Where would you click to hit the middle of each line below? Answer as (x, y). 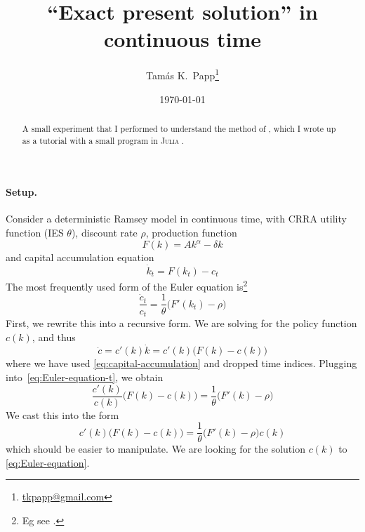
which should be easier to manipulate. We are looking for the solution (155, 449)
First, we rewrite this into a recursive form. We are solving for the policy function (181, 322)
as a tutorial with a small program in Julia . (103, 140)
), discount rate (104, 233)
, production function (191, 233)
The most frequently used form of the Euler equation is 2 (127, 285)
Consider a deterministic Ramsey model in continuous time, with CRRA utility (176, 219)
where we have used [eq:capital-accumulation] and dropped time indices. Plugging (181, 363)
